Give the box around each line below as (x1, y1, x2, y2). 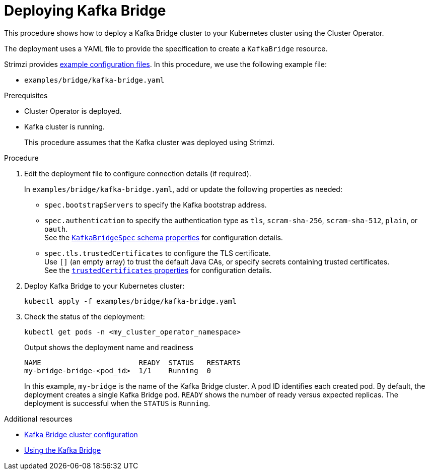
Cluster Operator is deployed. (24, 106, 122, 115)
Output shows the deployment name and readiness (24, 343, 193, 352)
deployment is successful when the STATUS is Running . (24, 398, 210, 408)
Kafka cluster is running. (24, 122, 105, 131)
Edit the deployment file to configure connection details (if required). (24, 169, 251, 178)
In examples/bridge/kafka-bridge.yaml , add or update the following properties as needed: (24, 184, 342, 193)
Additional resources (4, 414, 73, 423)
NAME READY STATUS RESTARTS (24, 358, 241, 367)
